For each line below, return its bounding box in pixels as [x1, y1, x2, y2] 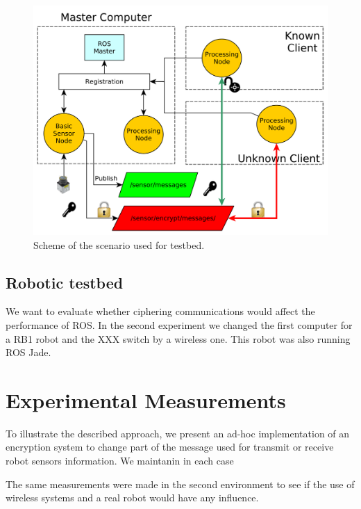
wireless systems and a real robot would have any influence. [6, 490, 259, 505]
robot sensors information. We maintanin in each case [6, 453, 234, 468]
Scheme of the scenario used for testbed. [33, 237, 205, 252]
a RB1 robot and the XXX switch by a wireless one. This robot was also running [6, 331, 351, 346]
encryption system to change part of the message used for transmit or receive [6, 439, 334, 454]
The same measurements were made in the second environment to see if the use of [6, 476, 355, 491]
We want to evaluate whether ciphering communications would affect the [6, 304, 315, 318]
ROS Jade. [6, 345, 51, 359]
